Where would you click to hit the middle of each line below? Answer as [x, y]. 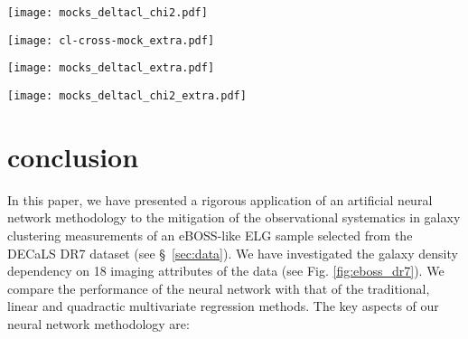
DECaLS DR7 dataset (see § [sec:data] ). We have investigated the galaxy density [233, 253]
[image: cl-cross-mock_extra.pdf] [111, 40]
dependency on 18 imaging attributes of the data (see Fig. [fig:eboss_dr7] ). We [226, 271]
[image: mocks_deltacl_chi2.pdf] [108, 13]
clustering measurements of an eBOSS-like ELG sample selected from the [210, 235]
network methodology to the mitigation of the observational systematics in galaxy [234, 217]
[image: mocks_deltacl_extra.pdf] [111, 68]
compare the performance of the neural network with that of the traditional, [219, 288]
